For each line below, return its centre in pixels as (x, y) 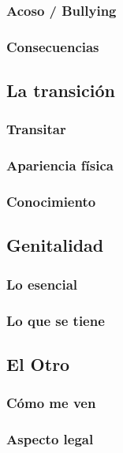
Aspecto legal (50, 439)
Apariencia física (60, 165)
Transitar (36, 129)
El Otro (38, 363)
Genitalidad (55, 245)
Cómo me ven (51, 403)
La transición (61, 90)
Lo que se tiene (56, 320)
